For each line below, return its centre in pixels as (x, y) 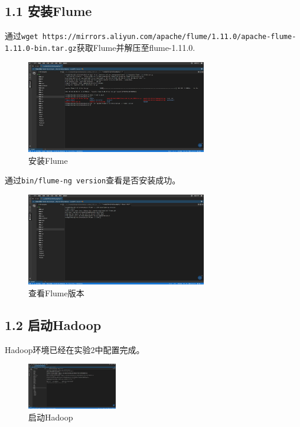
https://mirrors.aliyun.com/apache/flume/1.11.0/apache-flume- (169, 37)
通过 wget (22, 36)
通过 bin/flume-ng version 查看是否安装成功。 (93, 180)
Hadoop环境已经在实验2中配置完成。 (75, 349)
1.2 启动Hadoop (53, 324)
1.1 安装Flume (48, 11)
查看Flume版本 (56, 292)
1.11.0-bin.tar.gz (41, 48)
